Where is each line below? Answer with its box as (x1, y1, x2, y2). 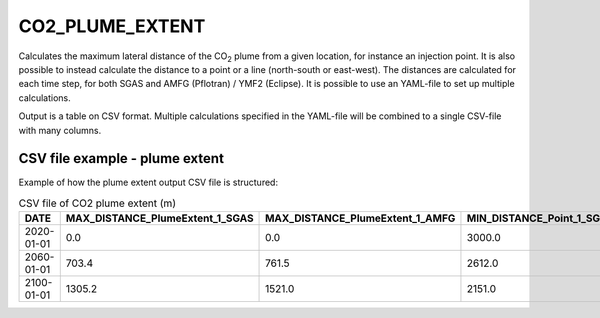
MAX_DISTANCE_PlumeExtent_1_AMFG (265, 211, 456, 225)
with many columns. (18, 124, 102, 136)
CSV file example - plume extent (18, 150, 225, 167)
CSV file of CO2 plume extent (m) (18, 196, 177, 210)
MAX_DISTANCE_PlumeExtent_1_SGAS (65, 211, 254, 225)
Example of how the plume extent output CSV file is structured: (18, 176, 279, 189)
